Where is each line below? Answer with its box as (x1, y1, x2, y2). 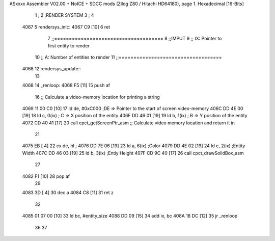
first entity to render (47, 42, 90, 48)
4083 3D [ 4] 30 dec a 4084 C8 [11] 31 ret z (22, 190, 114, 196)
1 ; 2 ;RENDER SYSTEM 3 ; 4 (35, 12, 94, 18)
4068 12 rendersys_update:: (22, 66, 81, 72)
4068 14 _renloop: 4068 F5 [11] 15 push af (22, 82, 111, 89)
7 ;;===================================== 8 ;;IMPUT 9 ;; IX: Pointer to (47, 36, 222, 42)
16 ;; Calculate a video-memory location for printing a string (35, 94, 160, 100)
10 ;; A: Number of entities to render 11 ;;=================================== (35, 54, 223, 60)
